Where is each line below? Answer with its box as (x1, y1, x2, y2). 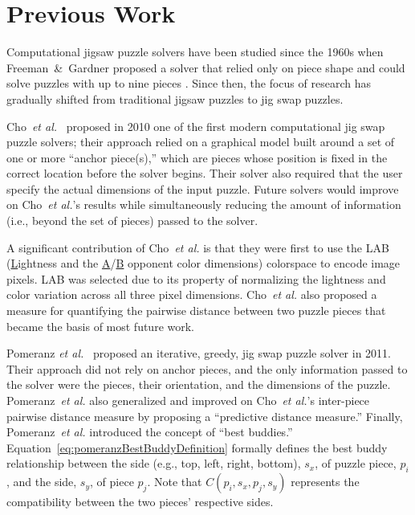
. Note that (147, 473, 202, 490)
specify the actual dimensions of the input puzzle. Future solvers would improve (6, 180, 399, 197)
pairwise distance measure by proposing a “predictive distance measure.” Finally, (6, 407, 403, 424)
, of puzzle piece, (315, 455, 397, 472)
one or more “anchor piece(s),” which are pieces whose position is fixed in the (6, 149, 388, 166)
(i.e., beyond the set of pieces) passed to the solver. (6, 212, 258, 229)
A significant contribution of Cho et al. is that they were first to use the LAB (6, 239, 389, 255)
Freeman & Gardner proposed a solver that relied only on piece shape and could (6, 59, 405, 76)
